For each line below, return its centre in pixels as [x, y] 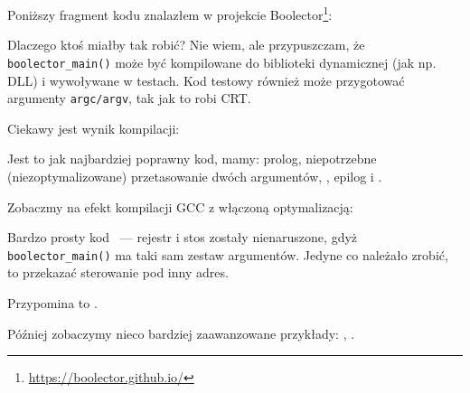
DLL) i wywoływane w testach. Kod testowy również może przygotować [206, 80]
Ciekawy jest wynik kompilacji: [94, 128]
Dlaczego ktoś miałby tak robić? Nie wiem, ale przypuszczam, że [186, 45]
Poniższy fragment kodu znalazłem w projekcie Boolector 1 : [170, 13]
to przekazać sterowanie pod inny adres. [118, 272]
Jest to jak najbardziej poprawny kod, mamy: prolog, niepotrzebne [192, 159]
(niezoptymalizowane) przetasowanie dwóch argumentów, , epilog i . [195, 176]
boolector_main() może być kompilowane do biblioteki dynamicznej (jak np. [222, 62]
